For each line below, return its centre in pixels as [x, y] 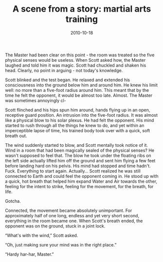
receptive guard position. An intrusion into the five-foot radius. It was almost [81, 115]
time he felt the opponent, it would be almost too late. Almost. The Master [79, 95]
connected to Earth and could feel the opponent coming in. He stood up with [82, 176]
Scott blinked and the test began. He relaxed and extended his [68, 80]
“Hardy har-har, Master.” [30, 254]
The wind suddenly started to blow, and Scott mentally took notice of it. [77, 145]
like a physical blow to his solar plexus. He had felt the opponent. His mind [80, 120]
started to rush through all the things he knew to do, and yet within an [75, 125]
